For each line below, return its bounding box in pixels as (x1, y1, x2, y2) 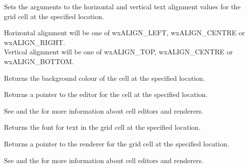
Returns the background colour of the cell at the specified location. (4, 72, 205, 83)
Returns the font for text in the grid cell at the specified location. (4, 122, 201, 132)
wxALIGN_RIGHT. (4, 37, 65, 47)
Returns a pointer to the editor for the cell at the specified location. (4, 89, 208, 99)
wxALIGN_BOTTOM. (4, 56, 74, 66)
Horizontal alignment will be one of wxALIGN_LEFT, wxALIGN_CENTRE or (4, 27, 245, 38)
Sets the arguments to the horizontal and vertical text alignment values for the (4, 1, 241, 11)
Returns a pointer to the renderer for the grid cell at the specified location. (4, 138, 229, 148)
